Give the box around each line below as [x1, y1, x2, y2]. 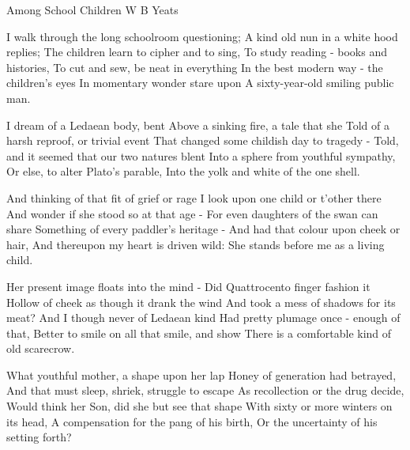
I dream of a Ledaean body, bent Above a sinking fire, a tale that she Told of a [6, 116, 389, 133]
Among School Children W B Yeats [6, 2, 179, 17]
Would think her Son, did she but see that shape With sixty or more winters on [6, 398, 393, 414]
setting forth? [6, 429, 72, 445]
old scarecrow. [6, 340, 75, 357]
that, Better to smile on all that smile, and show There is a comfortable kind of [6, 324, 392, 341]
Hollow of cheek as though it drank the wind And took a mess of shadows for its [6, 293, 396, 310]
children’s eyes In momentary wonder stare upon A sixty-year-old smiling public [6, 74, 394, 91]
